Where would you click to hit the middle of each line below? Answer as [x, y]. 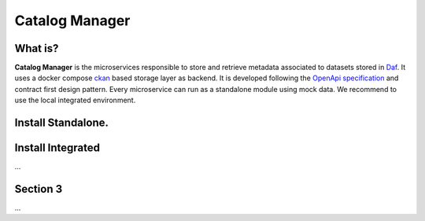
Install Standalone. [62, 123]
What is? [37, 48]
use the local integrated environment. [75, 100]
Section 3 [39, 189]
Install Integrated [57, 148]
